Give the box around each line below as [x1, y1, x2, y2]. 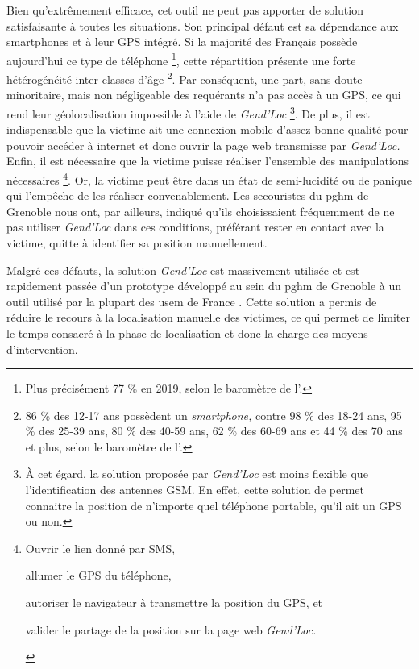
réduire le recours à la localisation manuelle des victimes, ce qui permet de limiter [6, 309, 410, 326]
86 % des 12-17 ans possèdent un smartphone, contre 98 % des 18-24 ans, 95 [25, 406, 402, 423]
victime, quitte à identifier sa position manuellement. [6, 234, 268, 251]
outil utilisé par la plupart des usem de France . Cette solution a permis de [6, 293, 377, 310]
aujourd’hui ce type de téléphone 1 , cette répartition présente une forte [6, 49, 356, 69]
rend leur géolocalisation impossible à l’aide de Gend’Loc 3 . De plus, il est [6, 102, 371, 122]
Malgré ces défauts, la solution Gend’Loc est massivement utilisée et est [6, 261, 360, 278]
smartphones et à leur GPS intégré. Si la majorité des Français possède [6, 33, 358, 50]
